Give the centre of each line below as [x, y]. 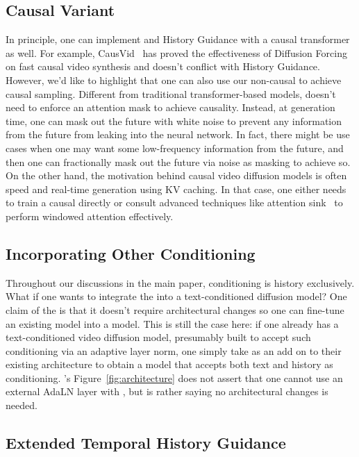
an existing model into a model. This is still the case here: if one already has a [172, 323]
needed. [22, 405]
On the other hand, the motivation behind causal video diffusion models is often [176, 175]
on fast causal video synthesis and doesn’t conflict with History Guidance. [163, 66]
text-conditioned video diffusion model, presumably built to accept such [158, 337]
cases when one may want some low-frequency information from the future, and [175, 148]
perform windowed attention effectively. [90, 216]
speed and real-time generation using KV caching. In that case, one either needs [176, 189]
